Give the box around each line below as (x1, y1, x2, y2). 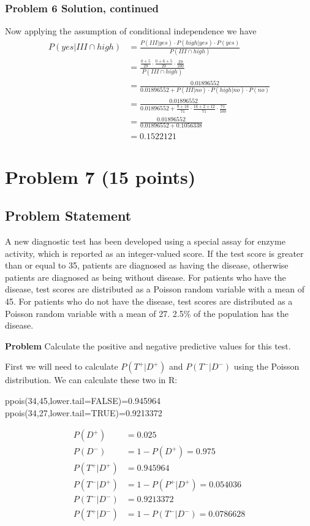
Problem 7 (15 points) (5, 164, 196, 189)
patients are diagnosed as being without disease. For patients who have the (5, 270, 286, 283)
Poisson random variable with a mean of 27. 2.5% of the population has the (5, 307, 289, 319)
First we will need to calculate (5, 360, 118, 373)
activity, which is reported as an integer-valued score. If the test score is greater (5, 246, 304, 259)
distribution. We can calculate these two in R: (5, 373, 178, 386)
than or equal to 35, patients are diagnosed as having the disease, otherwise (5, 259, 289, 272)
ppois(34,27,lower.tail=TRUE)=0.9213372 (5, 406, 162, 419)
